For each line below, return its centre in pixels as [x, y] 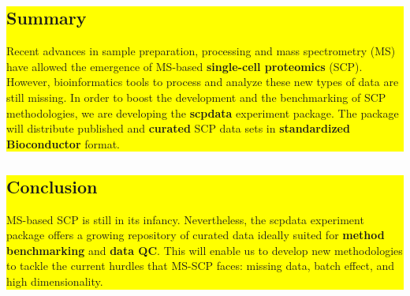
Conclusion [52, 186]
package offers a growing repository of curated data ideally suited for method [196, 235]
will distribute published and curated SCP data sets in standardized [178, 128]
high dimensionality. [55, 281]
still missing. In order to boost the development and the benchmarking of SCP [196, 97]
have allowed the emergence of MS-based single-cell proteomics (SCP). [184, 66]
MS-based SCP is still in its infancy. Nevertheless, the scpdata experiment [185, 219]
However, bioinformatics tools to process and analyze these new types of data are [203, 82]
